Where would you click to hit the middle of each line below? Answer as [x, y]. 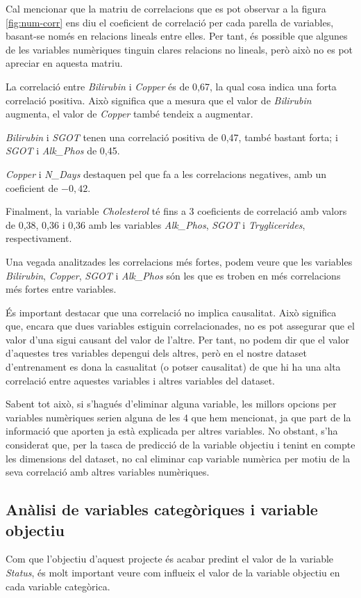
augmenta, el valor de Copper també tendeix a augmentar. [129, 114]
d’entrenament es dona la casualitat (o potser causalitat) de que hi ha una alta [173, 367]
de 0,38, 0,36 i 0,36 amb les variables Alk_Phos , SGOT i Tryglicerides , [156, 224]
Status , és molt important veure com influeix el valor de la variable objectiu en [173, 572]
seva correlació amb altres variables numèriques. [108, 472]
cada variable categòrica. [58, 586]
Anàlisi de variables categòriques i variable [162, 509]
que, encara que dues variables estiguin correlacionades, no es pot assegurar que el [180, 326]
